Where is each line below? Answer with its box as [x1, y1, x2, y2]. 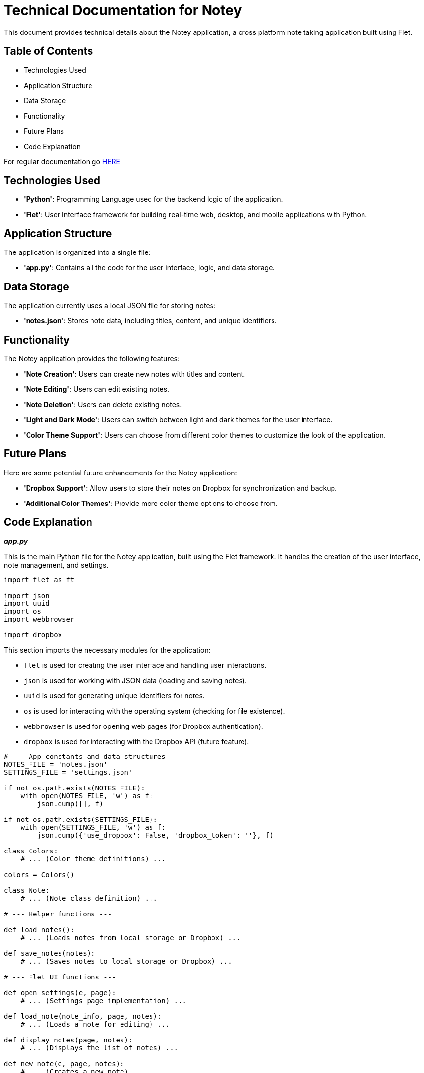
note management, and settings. [4, 560, 109, 569]
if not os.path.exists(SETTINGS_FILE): [4, 815, 157, 823]
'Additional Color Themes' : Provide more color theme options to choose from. [24, 499, 278, 507]
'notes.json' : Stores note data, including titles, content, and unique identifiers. [24, 316, 277, 325]
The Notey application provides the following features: [4, 354, 180, 363]
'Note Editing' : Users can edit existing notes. [24, 384, 170, 393]
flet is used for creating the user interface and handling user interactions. [24, 661, 267, 669]
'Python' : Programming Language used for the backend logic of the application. [24, 195, 283, 204]
